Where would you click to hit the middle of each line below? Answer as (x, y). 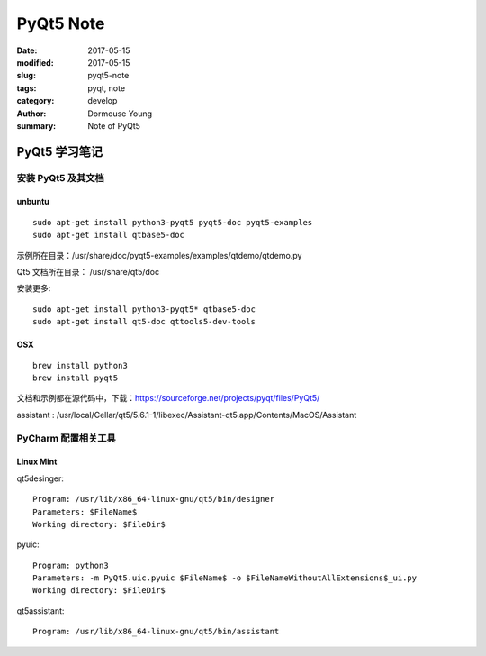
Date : (27, 50)
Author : (31, 114)
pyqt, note (107, 88)
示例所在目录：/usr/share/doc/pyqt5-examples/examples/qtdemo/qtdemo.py (159, 255)
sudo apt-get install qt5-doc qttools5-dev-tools (144, 322)
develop (103, 101)
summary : (36, 125)
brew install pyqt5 (76, 378)
